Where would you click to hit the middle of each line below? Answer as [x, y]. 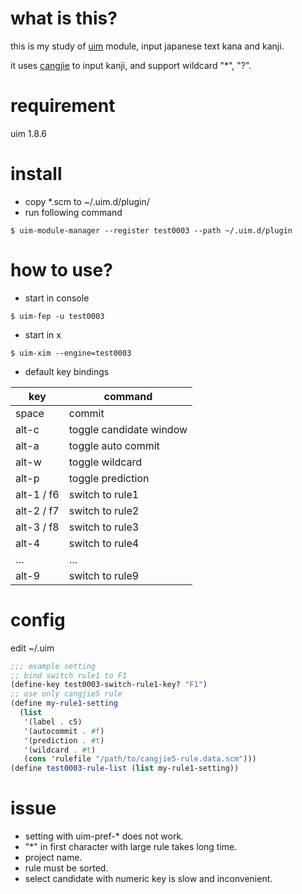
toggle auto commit [114, 445]
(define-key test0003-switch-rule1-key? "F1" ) [109, 685]
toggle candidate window [128, 429]
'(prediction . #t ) [64, 740]
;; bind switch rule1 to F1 [69, 675]
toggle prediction [109, 478]
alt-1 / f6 [37, 494]
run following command [73, 212]
